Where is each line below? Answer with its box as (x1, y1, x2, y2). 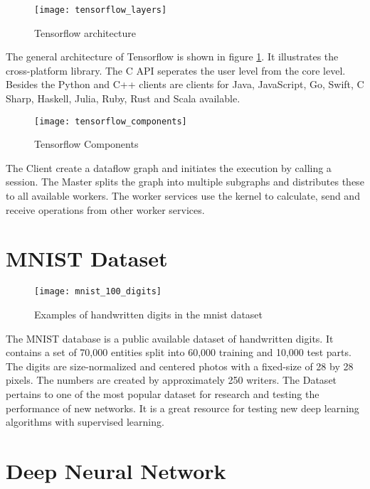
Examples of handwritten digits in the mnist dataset (34, 307, 263, 322)
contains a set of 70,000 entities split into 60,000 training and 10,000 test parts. (6, 345, 351, 360)
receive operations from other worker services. (6, 202, 205, 217)
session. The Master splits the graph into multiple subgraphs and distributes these (6, 174, 364, 189)
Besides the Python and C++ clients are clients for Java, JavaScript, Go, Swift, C (6, 77, 364, 92)
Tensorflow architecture (34, 25, 136, 40)
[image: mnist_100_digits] (34, 286, 162, 297)
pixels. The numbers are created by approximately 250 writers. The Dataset (6, 372, 337, 387)
